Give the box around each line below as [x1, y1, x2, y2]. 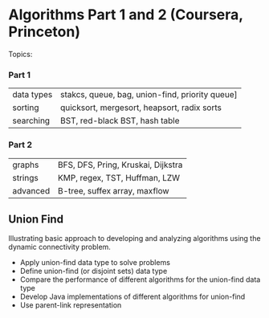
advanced [12, 185, 51, 196]
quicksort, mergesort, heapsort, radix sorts [59, 102, 222, 113]
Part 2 [8, 139, 33, 150]
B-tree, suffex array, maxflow [57, 185, 170, 196]
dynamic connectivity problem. [8, 243, 111, 252]
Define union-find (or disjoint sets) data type [19, 267, 168, 276]
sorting [12, 102, 39, 113]
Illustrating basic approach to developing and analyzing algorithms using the [8, 234, 261, 243]
